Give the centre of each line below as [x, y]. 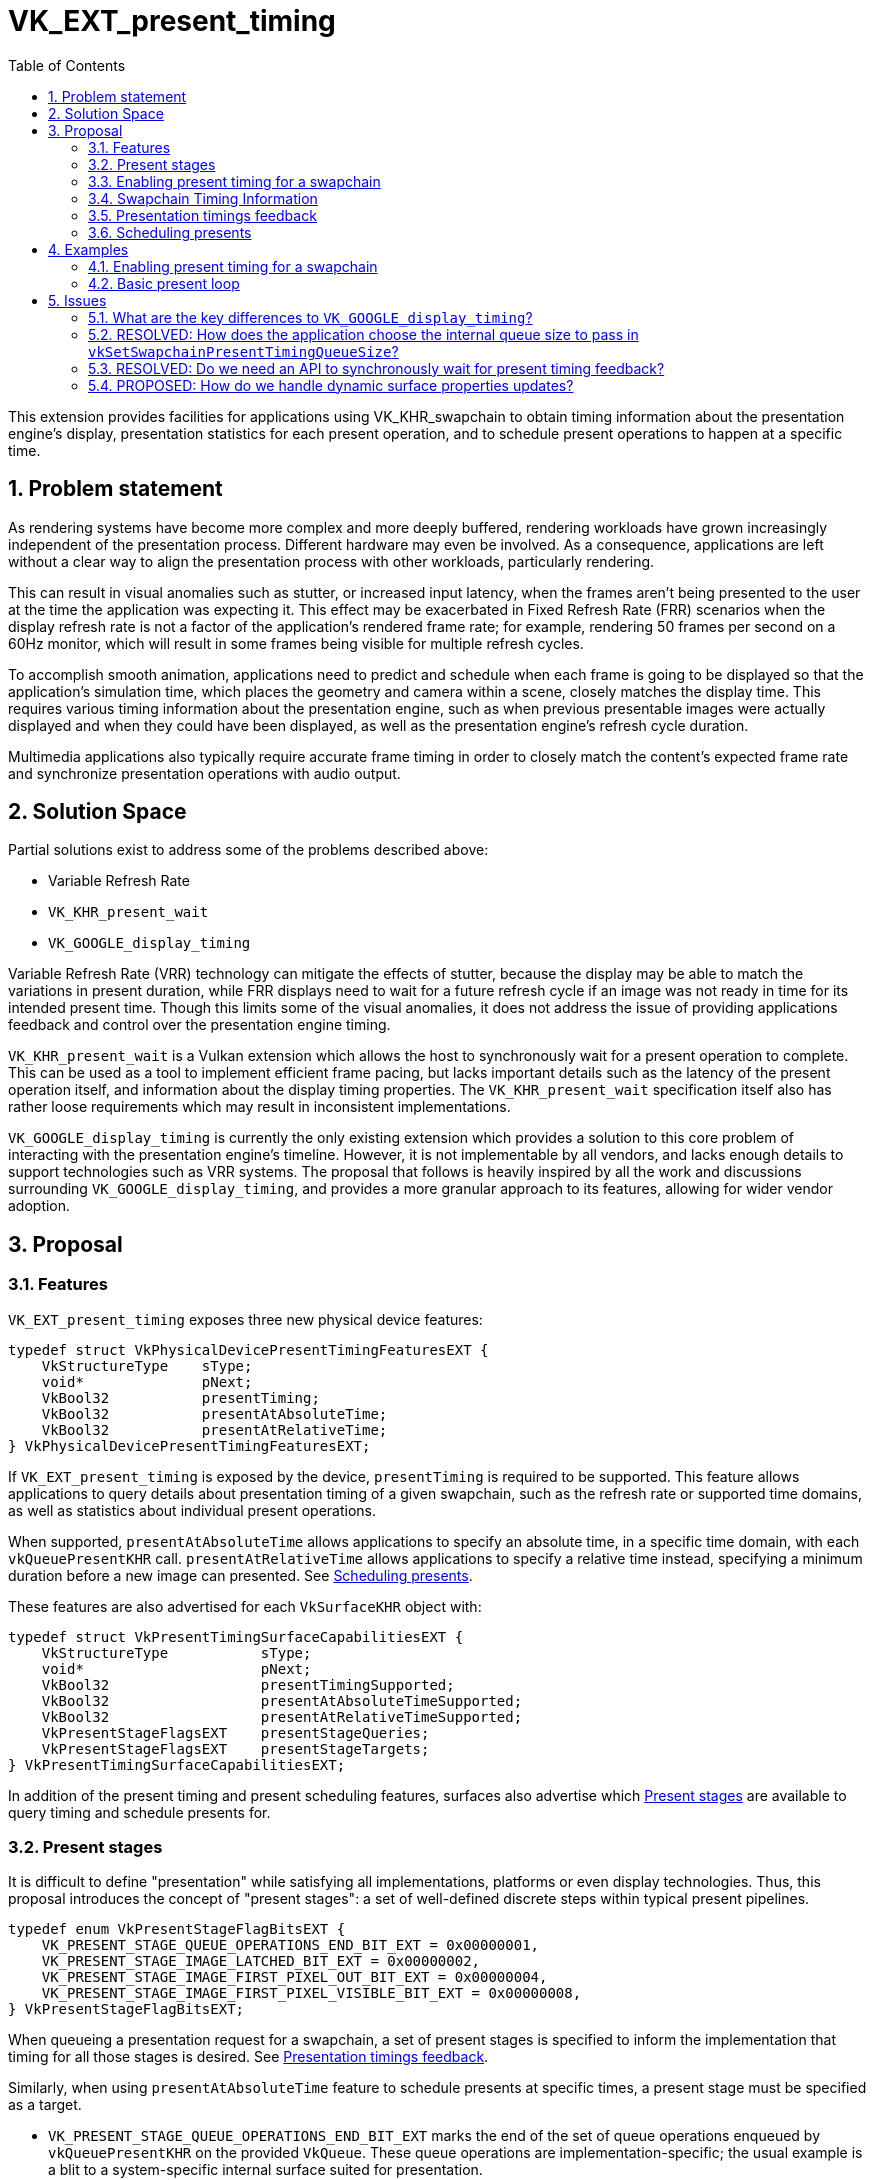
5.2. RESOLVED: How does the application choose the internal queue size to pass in [363, 334]
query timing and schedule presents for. [139, 1812]
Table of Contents [67, 65]
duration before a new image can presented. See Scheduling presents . [240, 1575]
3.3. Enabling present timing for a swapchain [234, 181]
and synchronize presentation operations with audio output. [204, 773]
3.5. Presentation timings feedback [202, 215]
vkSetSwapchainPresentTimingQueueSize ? [243, 351]
